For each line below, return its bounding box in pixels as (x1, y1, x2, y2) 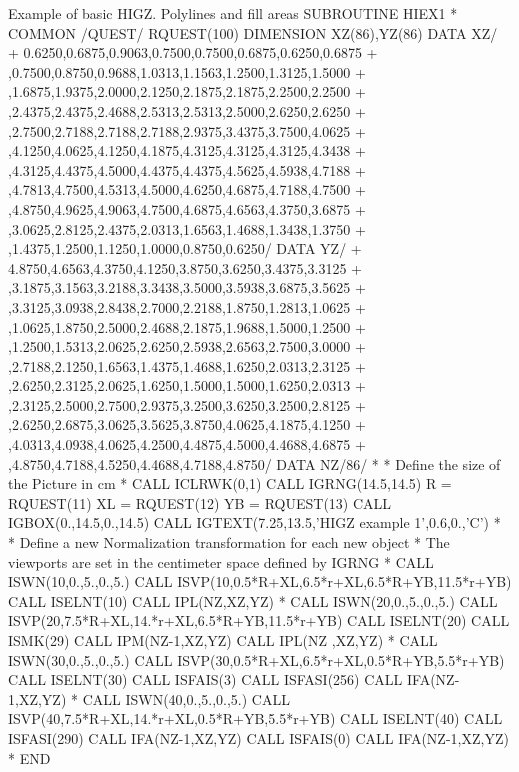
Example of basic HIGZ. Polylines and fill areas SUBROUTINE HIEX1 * (8, 3, 458, 23)
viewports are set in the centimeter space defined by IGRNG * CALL (8, 551, 434, 572)
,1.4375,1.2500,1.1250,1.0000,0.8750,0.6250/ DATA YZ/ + (8, 238, 362, 259)
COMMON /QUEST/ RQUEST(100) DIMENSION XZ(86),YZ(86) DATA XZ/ (8, 22, 498, 43)
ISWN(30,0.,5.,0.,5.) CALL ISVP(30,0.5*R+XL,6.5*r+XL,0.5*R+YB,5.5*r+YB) (8, 649, 505, 670)
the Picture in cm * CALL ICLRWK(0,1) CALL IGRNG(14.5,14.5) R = (8, 473, 452, 494)
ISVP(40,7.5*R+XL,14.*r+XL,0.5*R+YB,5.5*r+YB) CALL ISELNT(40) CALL (8, 708, 503, 729)
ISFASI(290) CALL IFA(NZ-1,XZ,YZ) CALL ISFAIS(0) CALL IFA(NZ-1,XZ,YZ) (8, 727, 509, 748)
